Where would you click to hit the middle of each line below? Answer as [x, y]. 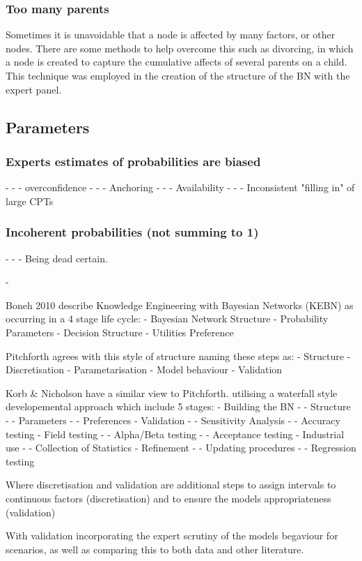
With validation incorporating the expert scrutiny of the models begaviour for [172, 536]
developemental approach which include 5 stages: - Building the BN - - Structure [178, 406]
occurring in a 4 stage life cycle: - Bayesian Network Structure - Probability [167, 319]
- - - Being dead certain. [57, 258]
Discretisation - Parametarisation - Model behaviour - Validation [144, 369]
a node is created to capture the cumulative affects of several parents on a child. [176, 62]
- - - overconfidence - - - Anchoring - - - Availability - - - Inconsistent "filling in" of [180, 187]
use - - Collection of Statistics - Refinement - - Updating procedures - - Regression [181, 448]
